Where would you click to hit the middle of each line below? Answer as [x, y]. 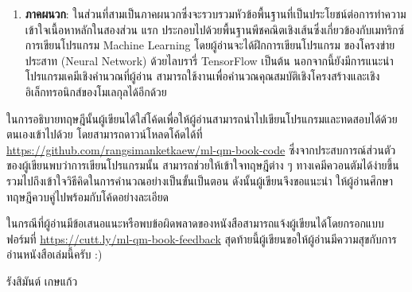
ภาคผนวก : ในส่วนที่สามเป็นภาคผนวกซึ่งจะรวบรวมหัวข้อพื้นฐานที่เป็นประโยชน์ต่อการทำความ [216, 14]
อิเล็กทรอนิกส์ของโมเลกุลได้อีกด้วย [96, 91]
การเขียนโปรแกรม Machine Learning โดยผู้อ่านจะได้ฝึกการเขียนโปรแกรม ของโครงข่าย [210, 45]
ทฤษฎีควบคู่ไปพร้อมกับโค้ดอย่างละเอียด [88, 196]
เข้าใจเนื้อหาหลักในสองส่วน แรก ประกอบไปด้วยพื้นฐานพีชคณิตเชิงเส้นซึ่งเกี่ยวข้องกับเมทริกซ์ [215, 29]
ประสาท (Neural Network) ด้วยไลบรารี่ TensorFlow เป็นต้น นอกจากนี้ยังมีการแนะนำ [209, 60]
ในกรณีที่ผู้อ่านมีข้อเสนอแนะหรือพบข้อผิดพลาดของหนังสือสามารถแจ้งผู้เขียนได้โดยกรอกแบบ [195, 223]
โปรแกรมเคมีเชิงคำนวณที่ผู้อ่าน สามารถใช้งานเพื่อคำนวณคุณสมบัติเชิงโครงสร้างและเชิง [202, 76]
